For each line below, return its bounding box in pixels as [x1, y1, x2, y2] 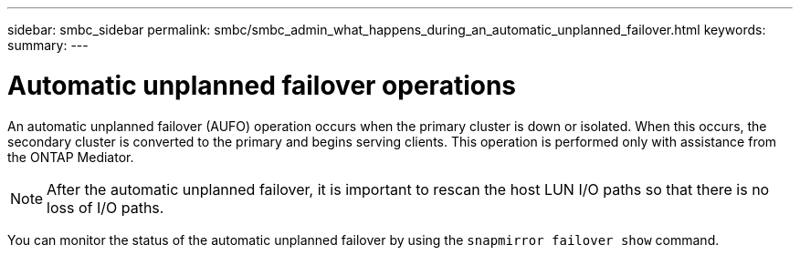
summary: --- [7, 37, 89, 53]
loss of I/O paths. [47, 198, 164, 217]
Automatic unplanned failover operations [7, 69, 517, 101]
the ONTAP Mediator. [7, 148, 134, 165]
